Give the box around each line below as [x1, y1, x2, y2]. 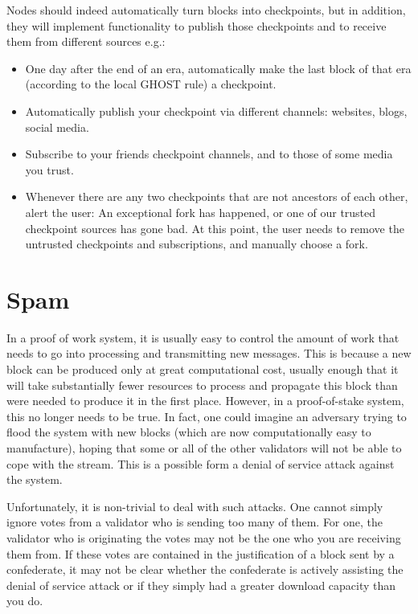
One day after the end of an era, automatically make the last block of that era [25, 59, 412, 76]
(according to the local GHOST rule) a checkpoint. [25, 76, 277, 92]
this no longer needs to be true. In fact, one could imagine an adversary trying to [6, 407, 407, 424]
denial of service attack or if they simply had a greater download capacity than [6, 576, 396, 593]
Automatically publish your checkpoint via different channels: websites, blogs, [25, 102, 408, 119]
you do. [6, 592, 43, 609]
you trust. [25, 161, 74, 178]
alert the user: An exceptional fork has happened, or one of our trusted [25, 203, 376, 220]
